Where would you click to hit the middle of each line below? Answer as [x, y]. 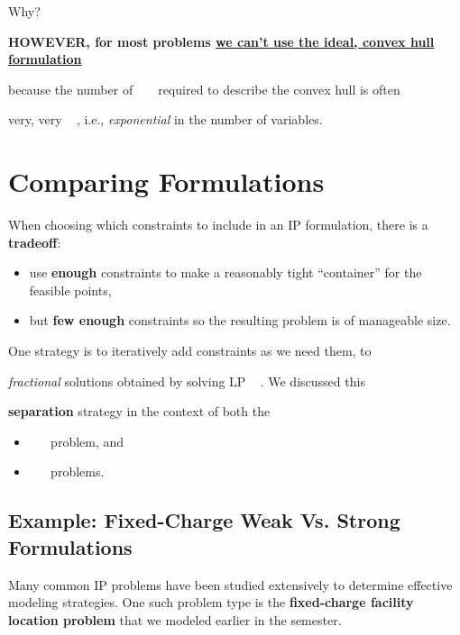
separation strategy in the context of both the [139, 411]
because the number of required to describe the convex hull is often [204, 89]
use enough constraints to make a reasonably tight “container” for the [225, 272]
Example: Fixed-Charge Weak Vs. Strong [204, 520]
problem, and [87, 441]
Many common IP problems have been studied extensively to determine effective [230, 584]
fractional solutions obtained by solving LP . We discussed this [187, 381]
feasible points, [70, 290]
